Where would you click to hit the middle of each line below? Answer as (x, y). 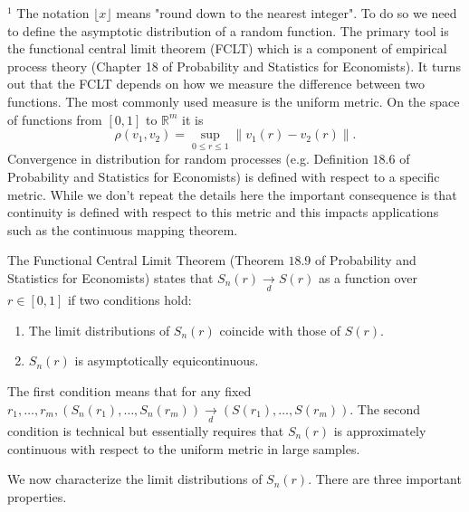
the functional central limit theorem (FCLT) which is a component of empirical (227, 48)
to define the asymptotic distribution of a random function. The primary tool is (228, 30)
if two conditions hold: (129, 300)
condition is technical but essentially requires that (146, 430)
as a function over (368, 277)
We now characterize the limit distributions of (135, 479)
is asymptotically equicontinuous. (167, 360)
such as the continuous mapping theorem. (123, 229)
